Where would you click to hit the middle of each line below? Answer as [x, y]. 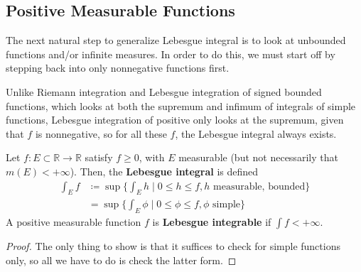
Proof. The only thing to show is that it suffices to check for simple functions [173, 246]
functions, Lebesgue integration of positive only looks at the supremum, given [175, 120]
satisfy [99, 157]
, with [152, 157]
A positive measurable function [74, 222]
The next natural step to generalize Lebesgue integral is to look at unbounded [176, 40]
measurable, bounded [259, 186]
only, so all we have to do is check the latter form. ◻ [121, 260]
